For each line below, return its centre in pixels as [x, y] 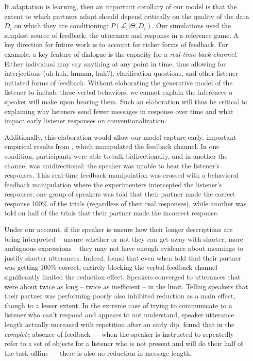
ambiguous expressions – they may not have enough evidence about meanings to [124, 248]
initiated [17, 82]
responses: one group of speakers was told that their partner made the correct [120, 194]
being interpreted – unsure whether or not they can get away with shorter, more [124, 238]
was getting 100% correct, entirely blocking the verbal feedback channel [111, 267]
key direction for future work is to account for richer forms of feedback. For [116, 44]
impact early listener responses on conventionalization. [85, 121]
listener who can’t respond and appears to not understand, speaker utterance [119, 315]
